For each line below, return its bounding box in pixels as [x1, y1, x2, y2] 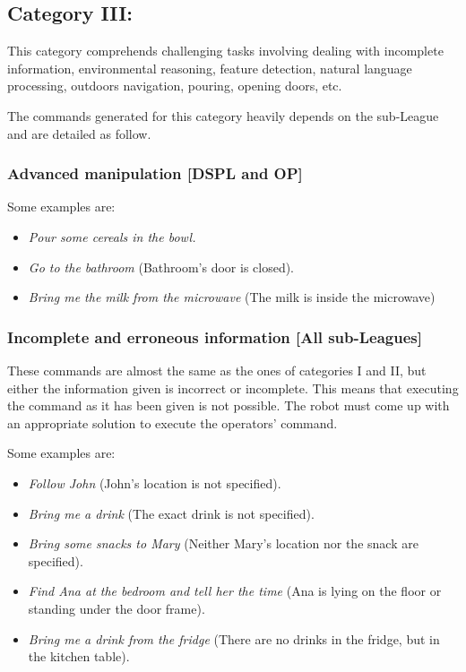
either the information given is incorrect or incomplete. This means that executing [7, 378, 459, 397]
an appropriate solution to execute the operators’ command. [7, 413, 338, 432]
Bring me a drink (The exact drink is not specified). [28, 504, 315, 522]
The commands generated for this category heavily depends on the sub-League [7, 106, 439, 125]
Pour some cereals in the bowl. [28, 227, 196, 246]
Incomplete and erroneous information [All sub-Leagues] [7, 325, 423, 348]
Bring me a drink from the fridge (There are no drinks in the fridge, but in [28, 629, 440, 648]
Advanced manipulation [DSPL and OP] [7, 162, 303, 185]
